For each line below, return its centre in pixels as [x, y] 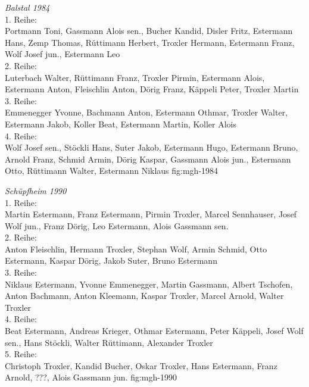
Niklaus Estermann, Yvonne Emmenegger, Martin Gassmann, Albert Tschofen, [149, 284]
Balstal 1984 [27, 7]
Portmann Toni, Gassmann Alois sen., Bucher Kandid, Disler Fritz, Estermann [149, 31]
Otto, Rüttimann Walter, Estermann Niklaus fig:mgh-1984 [112, 171]
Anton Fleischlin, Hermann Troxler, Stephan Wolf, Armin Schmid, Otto [136, 249]
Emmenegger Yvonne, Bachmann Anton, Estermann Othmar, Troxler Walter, [146, 112]
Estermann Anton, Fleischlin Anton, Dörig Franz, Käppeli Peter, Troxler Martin [152, 89]
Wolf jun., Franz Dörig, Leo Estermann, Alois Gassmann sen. [117, 225]
